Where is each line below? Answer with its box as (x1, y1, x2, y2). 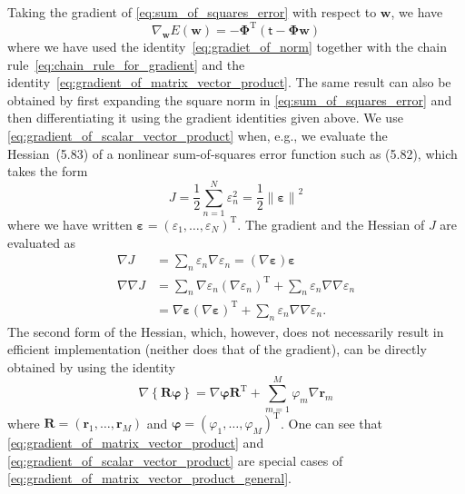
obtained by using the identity (7, 357, 175, 376)
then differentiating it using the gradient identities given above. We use (7, 108, 403, 127)
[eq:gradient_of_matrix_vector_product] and (7, 433, 264, 452)
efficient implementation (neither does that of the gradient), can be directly (7, 340, 427, 359)
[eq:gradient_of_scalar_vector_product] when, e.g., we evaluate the (7, 126, 388, 145)
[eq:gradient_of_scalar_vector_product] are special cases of (7, 450, 343, 469)
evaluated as (7, 232, 76, 252)
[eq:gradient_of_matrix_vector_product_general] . (7, 469, 292, 488)
